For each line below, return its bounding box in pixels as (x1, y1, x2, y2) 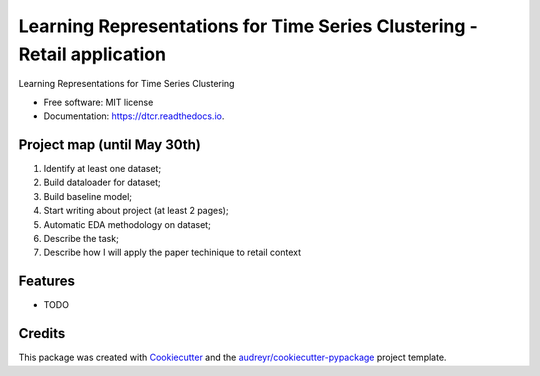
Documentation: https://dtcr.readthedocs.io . (43, 110, 225, 122)
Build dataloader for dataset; (43, 176, 162, 189)
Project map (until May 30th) (18, 136, 202, 153)
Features (18, 273, 75, 290)
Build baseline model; (43, 190, 133, 202)
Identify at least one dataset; (43, 163, 162, 175)
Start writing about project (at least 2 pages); (43, 205, 229, 217)
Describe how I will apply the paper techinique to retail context (43, 246, 302, 259)
